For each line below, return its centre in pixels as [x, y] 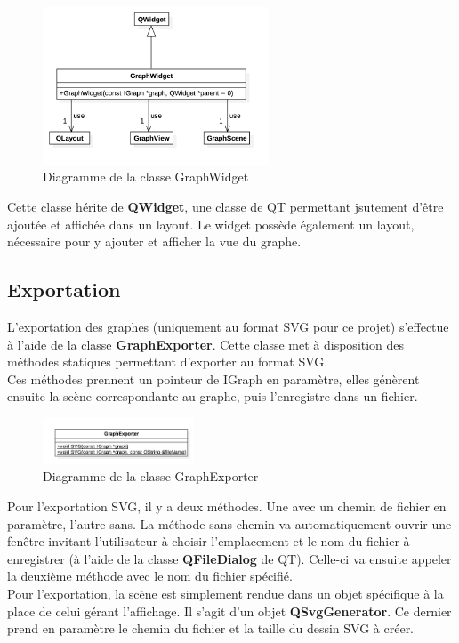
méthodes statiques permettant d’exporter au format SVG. [168, 362]
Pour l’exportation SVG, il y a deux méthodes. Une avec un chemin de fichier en [227, 506]
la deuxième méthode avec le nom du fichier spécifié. [150, 576]
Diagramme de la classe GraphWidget [146, 177]
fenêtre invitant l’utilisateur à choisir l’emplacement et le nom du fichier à [209, 541]
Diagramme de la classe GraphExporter [151, 476]
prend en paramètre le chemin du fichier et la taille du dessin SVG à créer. [211, 628]
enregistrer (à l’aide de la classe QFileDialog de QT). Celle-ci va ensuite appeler [229, 558]
